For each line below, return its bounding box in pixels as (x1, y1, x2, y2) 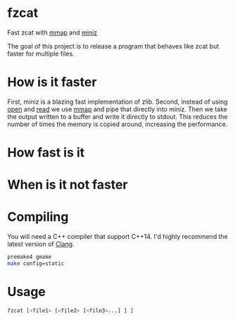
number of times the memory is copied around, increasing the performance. (7, 120, 228, 128)
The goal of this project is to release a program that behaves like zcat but (7, 42, 220, 50)
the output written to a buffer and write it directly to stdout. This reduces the (7, 112, 228, 121)
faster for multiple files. (7, 49, 75, 58)
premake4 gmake (7, 254, 52, 261)
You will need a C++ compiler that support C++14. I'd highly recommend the (7, 233, 229, 241)
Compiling (7, 209, 69, 225)
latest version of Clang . (7, 240, 75, 248)
